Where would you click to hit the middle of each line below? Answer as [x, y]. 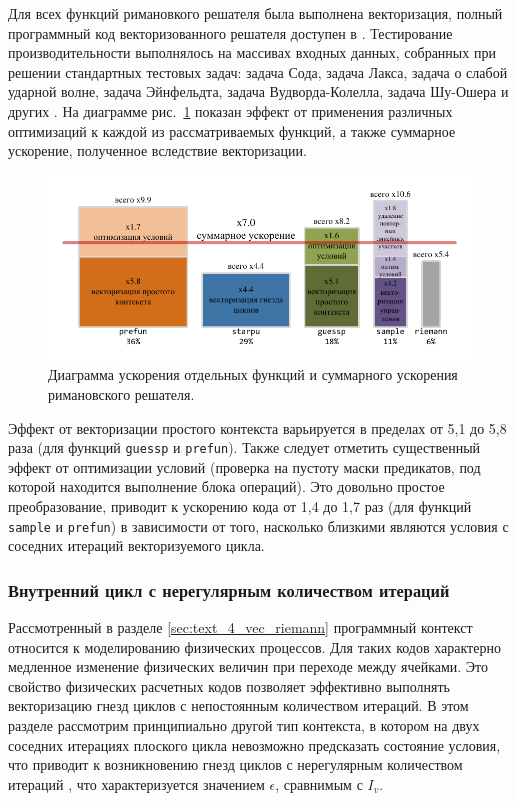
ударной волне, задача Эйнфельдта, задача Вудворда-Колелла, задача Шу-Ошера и [258, 91]
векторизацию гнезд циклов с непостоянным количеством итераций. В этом [238, 705]
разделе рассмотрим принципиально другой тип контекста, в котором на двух [244, 725]
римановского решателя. [121, 393]
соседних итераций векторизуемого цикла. [136, 545]
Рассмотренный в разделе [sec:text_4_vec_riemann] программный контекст [240, 627]
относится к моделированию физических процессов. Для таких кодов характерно [254, 646]
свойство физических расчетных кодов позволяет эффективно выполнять [229, 685]
